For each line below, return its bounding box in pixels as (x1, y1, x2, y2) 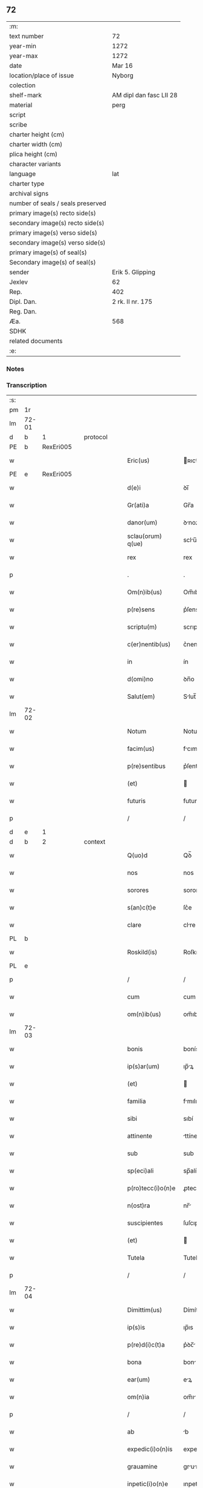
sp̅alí (183, 1167, 197, 1175)
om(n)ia (127, 1393, 150, 1401)
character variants (9, 160, 62, 168)
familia (127, 1097, 146, 1106)
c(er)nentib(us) (127, 640, 171, 649)
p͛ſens (183, 605, 199, 614)
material (9, 100, 33, 109)
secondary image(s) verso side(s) (9, 238, 106, 247)
